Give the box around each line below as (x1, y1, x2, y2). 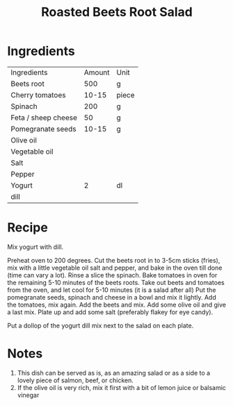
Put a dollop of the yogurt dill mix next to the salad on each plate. (7, 321, 194, 330)
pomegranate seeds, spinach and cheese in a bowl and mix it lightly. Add (7, 293, 217, 301)
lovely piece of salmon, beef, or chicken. (17, 376, 134, 384)
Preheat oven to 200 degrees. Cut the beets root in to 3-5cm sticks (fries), (7, 256, 220, 264)
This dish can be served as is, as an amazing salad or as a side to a (17, 368, 211, 377)
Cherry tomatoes (10, 90, 66, 99)
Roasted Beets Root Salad (41, 4, 193, 20)
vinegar (17, 391, 40, 399)
